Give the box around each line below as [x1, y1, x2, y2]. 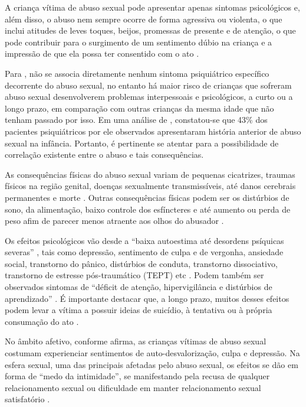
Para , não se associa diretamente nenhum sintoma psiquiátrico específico [5, 67, 269, 79]
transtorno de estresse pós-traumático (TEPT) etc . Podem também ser [5, 269, 264, 281]
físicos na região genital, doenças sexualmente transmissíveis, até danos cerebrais [5, 180, 296, 192]
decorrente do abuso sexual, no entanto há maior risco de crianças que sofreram [5, 79, 292, 91]
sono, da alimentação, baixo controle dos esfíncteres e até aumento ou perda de [5, 203, 291, 215]
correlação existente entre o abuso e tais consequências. [5, 148, 204, 161]
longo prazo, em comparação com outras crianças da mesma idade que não [5, 102, 274, 114]
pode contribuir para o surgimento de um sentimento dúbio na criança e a [5, 35, 272, 48]
